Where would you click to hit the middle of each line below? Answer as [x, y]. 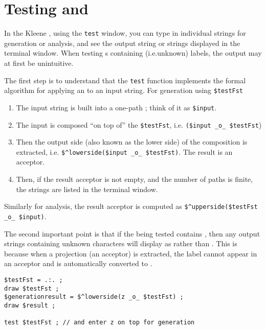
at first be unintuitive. [39, 63]
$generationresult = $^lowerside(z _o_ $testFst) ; [94, 297]
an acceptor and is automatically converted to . [78, 263]
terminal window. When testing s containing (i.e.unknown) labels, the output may [133, 53]
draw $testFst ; [32, 288]
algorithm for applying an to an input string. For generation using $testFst [124, 90]
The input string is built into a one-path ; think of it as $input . [116, 107]
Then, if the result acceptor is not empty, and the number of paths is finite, [135, 179]
